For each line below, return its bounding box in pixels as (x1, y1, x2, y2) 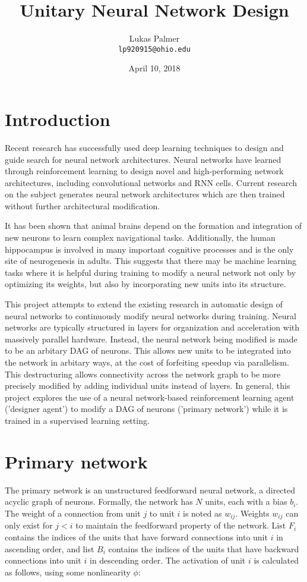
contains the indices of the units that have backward (108, 542, 299, 555)
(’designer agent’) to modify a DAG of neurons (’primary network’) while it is (5, 402, 288, 415)
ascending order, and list (5, 542, 94, 555)
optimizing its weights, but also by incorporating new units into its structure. (5, 278, 286, 290)
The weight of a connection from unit (5, 507, 141, 519)
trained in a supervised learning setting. (5, 414, 150, 426)
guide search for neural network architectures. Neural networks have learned (5, 153, 281, 165)
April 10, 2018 (128, 62, 181, 74)
